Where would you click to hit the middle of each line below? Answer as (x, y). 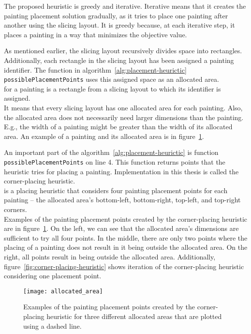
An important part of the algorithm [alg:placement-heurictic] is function (111, 152)
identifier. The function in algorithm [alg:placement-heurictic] (95, 69)
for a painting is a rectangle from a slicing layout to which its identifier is (112, 88)
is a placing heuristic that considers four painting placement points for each (116, 190)
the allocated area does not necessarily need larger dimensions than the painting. (124, 117)
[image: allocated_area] (63, 291)
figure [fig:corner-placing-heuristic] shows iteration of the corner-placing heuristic (124, 266)
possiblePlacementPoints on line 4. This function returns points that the (115, 161)
